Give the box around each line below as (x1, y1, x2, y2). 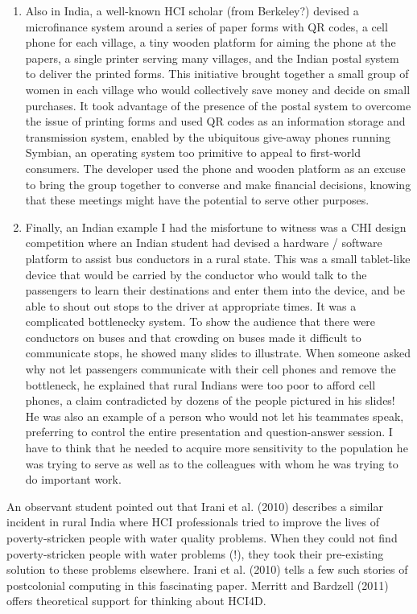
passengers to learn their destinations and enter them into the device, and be (25, 282, 405, 299)
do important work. (25, 471, 122, 488)
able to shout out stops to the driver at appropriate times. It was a (25, 297, 357, 314)
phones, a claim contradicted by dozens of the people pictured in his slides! (25, 392, 395, 409)
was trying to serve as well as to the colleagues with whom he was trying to (25, 455, 398, 472)
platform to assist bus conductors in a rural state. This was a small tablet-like (25, 249, 411, 266)
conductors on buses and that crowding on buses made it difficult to (25, 328, 361, 345)
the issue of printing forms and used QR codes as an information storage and (25, 113, 406, 130)
